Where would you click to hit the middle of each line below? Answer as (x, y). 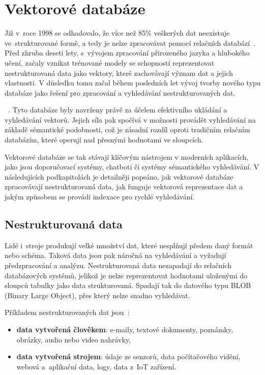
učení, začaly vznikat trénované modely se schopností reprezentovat (110, 62)
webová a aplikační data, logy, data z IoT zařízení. (96, 366)
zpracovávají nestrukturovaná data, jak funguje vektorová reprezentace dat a (124, 186)
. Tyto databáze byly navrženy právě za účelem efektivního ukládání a (118, 110)
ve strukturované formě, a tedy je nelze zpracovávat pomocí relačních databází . (130, 42)
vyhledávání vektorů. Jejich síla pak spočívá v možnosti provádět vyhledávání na (130, 119)
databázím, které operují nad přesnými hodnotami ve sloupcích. (104, 140)
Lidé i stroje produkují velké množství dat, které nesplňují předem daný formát (129, 245)
